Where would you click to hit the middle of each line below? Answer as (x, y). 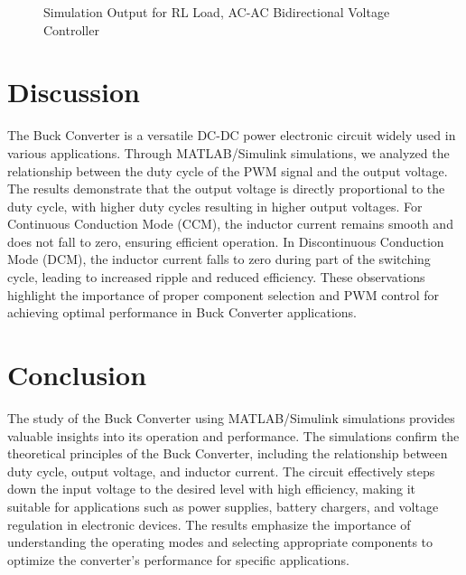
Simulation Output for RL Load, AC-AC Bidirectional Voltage (217, 12)
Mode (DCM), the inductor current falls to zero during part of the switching (219, 259)
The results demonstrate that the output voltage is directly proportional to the (226, 189)
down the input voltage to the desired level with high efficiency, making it (212, 489)
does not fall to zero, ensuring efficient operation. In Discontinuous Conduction (226, 241)
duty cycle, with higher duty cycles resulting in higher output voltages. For (215, 206)
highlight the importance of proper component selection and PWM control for (224, 294)
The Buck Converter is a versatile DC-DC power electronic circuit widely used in (232, 135)
